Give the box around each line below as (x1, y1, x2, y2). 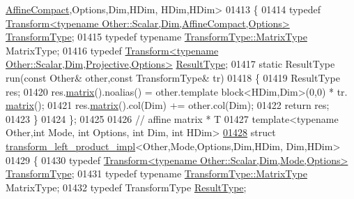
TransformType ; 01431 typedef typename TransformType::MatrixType (6, 166, 307, 181)
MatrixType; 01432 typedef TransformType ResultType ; (6, 179, 247, 194)
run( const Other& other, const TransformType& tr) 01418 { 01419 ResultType (6, 70, 340, 84)
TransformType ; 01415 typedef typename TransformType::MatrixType (6, 29, 307, 44)
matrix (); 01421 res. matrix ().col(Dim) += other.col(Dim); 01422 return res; (6, 98, 330, 112)
